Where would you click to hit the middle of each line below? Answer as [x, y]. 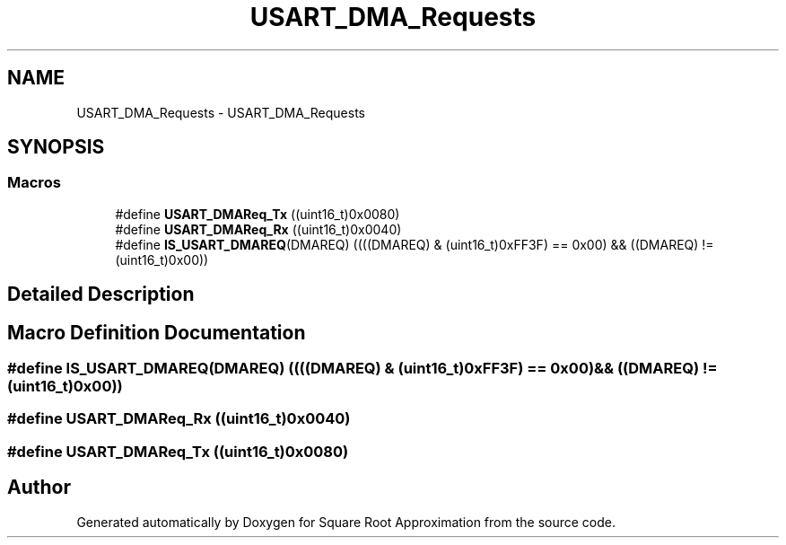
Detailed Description [101, 294]
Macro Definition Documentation [157, 332]
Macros [34, 183]
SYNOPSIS [56, 147]
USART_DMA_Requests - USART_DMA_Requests [221, 112]
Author [39, 488]
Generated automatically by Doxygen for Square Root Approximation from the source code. [346, 522]
